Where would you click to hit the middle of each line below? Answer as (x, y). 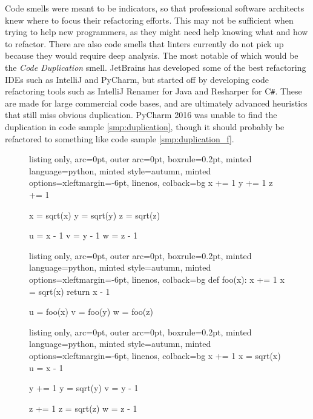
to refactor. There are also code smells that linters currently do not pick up (144, 43)
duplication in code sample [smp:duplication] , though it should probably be (145, 127)
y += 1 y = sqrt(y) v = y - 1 (84, 388)
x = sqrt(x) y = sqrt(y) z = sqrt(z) (95, 215)
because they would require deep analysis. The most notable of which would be (152, 55)
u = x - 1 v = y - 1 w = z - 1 (84, 235)
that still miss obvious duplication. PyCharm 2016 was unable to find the (141, 115)
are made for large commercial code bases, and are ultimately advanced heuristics (156, 103)
